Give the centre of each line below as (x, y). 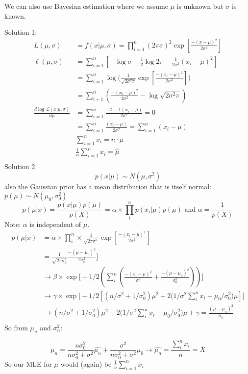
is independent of (55, 224)
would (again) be (86, 363)
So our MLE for (28, 363)
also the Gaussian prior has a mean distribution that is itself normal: (108, 186)
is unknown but (200, 6)
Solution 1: (21, 32)
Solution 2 (20, 166)
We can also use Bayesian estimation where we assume (86, 6)
